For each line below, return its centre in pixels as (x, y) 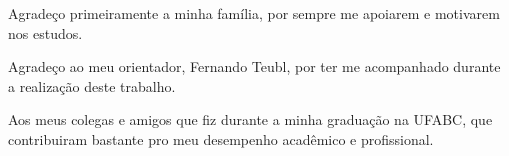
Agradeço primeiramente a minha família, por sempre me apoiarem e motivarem (254, 13)
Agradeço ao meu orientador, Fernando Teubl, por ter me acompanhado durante (254, 66)
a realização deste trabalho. (92, 85)
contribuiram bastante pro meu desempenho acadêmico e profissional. (221, 138)
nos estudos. (45, 32)
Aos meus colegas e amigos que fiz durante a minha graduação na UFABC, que (250, 119)
